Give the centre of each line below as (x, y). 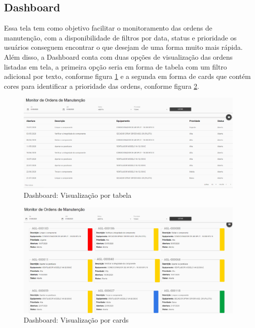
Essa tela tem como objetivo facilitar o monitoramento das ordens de (108, 28)
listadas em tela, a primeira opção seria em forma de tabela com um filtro (115, 66)
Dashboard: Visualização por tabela (78, 195)
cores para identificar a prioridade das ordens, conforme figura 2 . (102, 86)
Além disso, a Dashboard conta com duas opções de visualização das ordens (118, 56)
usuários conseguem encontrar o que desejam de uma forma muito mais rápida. (123, 47)
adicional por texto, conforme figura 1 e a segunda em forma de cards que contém (127, 76)
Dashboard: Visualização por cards (76, 320)
